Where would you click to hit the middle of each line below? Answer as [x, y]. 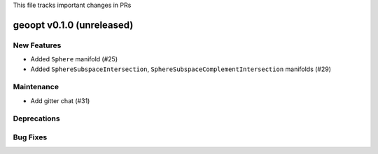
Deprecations [36, 118]
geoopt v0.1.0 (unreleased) [73, 25]
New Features [37, 45]
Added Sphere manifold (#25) [74, 59]
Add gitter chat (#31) [60, 100]
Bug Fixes [30, 137]
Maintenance [36, 87]
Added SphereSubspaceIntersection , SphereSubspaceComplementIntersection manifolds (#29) [181, 69]
